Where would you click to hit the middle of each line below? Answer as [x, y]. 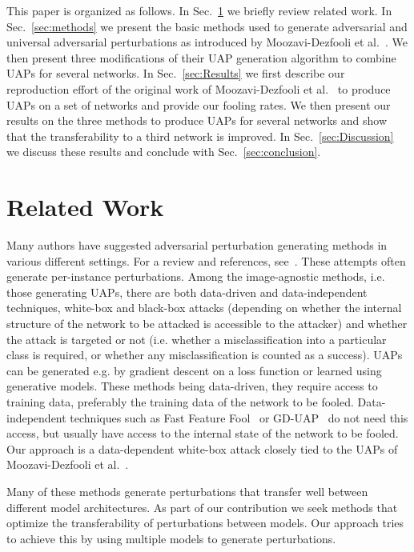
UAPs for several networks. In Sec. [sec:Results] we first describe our [176, 73]
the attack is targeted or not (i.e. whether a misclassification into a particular [197, 339]
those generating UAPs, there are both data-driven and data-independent [187, 292]
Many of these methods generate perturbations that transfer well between [187, 491]
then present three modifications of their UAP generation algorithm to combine [201, 57]
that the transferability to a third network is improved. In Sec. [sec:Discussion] [200, 136]
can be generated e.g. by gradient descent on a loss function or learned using [194, 370]
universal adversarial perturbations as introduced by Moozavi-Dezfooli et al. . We [207, 42]
